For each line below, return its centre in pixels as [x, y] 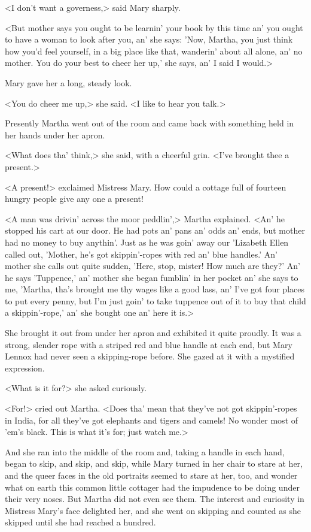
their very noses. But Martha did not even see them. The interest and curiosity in [155, 499]
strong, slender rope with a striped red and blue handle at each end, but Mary [149, 344]
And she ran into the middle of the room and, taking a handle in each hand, [145, 451]
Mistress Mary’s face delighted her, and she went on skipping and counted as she [153, 510]
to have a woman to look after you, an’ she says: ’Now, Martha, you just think [149, 39]
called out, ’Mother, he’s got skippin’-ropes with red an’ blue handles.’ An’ [141, 254]
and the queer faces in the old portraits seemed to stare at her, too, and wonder [151, 475]
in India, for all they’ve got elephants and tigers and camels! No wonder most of [152, 420]
